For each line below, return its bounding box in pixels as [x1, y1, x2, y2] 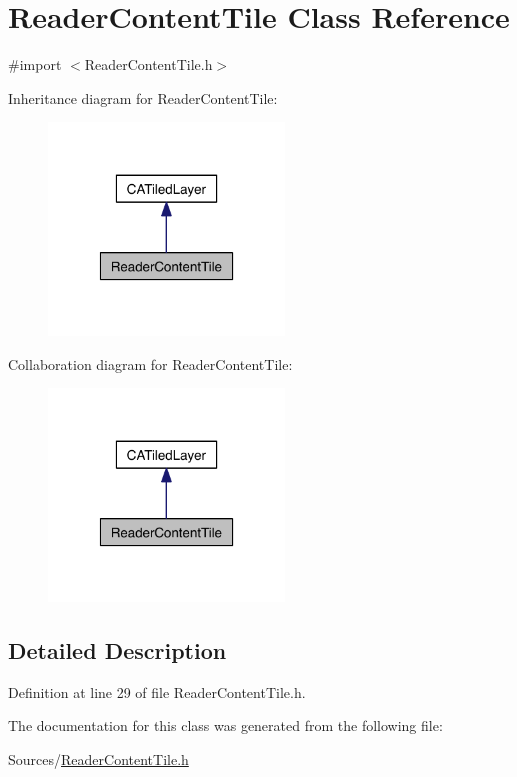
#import [8, 54, 62, 75]
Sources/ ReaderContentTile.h [8, 748, 189, 769]
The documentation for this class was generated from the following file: [8, 715, 443, 736]
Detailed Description [8, 634, 227, 665]
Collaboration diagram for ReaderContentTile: [8, 353, 293, 374]
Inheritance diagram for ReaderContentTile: [8, 87, 278, 108]
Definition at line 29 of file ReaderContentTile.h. [8, 681, 306, 702]
